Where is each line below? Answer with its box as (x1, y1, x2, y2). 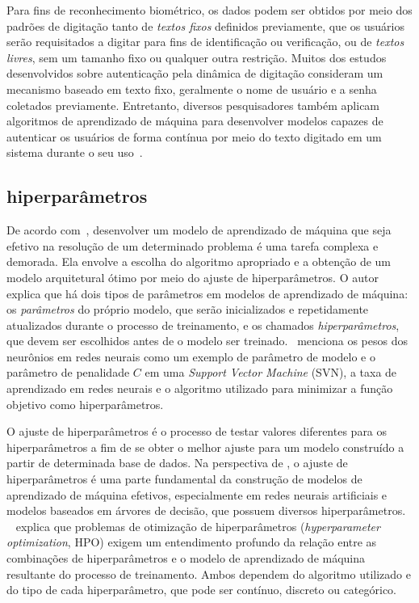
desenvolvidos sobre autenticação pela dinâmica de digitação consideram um (6, 65, 383, 82)
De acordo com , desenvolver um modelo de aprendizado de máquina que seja (6, 221, 392, 238)
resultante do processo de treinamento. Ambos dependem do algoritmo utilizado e (6, 565, 411, 582)
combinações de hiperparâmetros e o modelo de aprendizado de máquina (6, 550, 366, 567)
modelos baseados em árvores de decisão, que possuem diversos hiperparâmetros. (6, 502, 406, 519)
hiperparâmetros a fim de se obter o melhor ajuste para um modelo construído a (6, 438, 404, 455)
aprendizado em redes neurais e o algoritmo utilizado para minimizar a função (6, 380, 393, 397)
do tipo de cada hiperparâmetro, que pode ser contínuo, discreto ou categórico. (6, 581, 397, 598)
